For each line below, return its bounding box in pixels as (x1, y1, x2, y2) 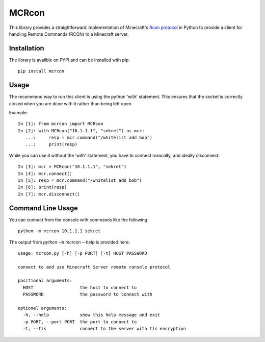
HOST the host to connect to (23, 285, 137, 290)
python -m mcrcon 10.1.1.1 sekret (18, 228, 101, 234)
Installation (9, 44, 44, 52)
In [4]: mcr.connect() (18, 171, 73, 176)
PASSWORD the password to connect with (23, 292, 153, 297)
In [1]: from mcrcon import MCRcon (18, 121, 104, 127)
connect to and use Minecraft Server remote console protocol (18, 264, 171, 269)
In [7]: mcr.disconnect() (18, 191, 80, 197)
